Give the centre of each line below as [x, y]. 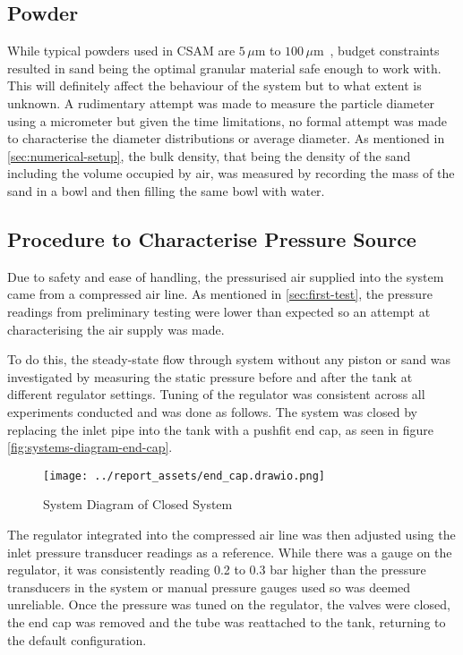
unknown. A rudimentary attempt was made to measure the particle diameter [221, 102]
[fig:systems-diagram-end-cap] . [90, 447]
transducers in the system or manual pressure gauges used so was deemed [209, 587]
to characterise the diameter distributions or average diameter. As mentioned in [226, 138]
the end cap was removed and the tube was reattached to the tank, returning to [227, 621]
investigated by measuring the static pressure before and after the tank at [210, 376]
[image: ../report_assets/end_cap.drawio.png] [184, 476]
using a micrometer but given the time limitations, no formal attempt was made [227, 120]
